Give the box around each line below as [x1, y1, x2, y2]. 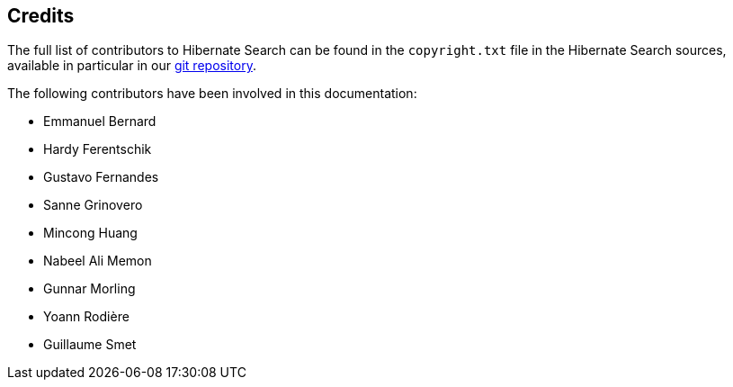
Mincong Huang [43, 225, 138, 241]
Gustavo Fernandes [43, 169, 159, 185]
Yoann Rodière [43, 309, 130, 325]
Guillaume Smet [43, 337, 137, 353]
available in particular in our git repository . [7, 58, 256, 74]
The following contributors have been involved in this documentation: [7, 85, 417, 102]
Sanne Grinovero [43, 197, 143, 213]
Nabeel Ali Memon [43, 253, 152, 269]
